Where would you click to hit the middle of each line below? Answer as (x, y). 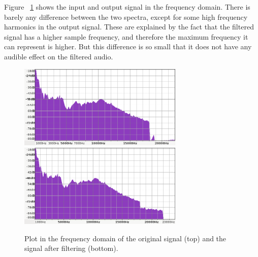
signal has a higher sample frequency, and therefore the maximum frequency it (126, 36)
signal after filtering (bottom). (71, 248)
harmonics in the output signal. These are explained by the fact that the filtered (129, 27)
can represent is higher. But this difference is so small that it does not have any (128, 46)
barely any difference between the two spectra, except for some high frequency (126, 17)
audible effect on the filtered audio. (59, 56)
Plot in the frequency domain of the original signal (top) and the (125, 238)
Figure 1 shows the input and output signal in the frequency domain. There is (127, 7)
